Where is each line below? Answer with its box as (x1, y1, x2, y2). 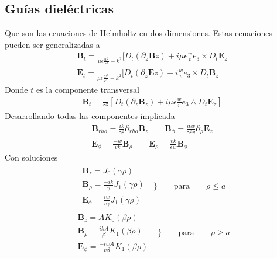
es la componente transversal (36, 83, 139, 96)
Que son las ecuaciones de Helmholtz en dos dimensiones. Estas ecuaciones (5, 27, 272, 39)
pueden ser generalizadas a (5, 38, 100, 50)
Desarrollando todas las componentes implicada (5, 109, 175, 121)
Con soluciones (5, 151, 58, 163)
